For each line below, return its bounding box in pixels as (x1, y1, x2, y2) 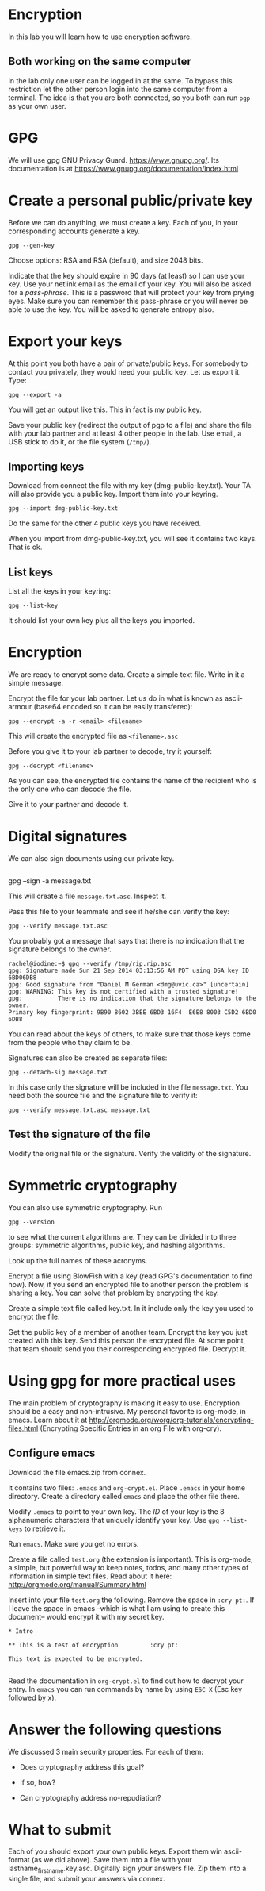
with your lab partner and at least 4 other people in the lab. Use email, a (8, 429, 242, 438)
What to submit (8, 1820, 112, 1839)
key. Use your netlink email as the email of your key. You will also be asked (8, 279, 252, 289)
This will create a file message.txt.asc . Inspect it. (8, 891, 167, 901)
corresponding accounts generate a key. (8, 226, 141, 236)
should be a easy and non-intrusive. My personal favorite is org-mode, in (8, 1406, 247, 1416)
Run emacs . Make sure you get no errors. (8, 1539, 139, 1548)
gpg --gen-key (8, 241, 55, 249)
